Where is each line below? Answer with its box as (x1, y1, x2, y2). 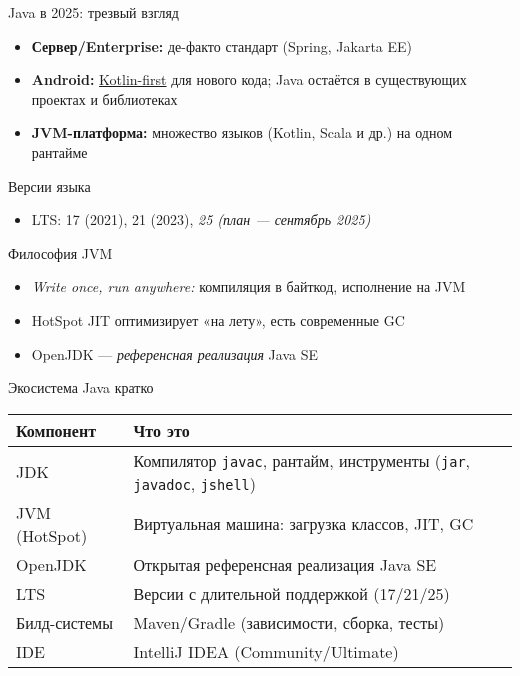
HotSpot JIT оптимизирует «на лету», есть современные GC (31, 309, 405, 330)
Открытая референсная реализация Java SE (133, 552, 437, 576)
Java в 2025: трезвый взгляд (8, 2, 179, 22)
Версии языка (8, 175, 91, 196)
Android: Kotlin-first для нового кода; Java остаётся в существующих (31, 69, 467, 90)
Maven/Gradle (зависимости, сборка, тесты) (133, 610, 445, 634)
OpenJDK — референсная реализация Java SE (31, 343, 319, 364)
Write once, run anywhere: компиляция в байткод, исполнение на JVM (31, 276, 466, 297)
